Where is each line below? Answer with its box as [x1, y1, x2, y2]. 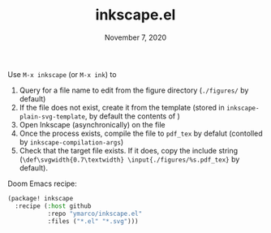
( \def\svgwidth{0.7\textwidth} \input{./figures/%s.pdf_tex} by [19, 154, 240, 164]
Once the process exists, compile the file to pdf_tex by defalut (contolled [19, 128, 263, 138]
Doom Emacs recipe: [7, 179, 78, 188]
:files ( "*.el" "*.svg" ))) [47, 217, 139, 225]
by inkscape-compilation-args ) [19, 136, 123, 147]
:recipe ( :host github [15, 201, 92, 210]
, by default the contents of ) [84, 111, 180, 121]
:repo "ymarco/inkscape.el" [47, 209, 143, 218]
